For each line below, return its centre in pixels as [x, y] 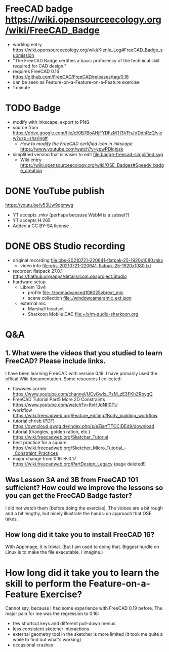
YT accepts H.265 [31, 220]
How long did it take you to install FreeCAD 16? [80, 535]
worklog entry [27, 44]
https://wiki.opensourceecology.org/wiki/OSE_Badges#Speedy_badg [92, 165]
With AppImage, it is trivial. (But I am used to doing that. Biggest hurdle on [82, 547]
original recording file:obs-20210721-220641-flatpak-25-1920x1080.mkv [88, 260]
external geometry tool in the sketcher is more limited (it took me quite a [88, 634]
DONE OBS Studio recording [65, 246]
